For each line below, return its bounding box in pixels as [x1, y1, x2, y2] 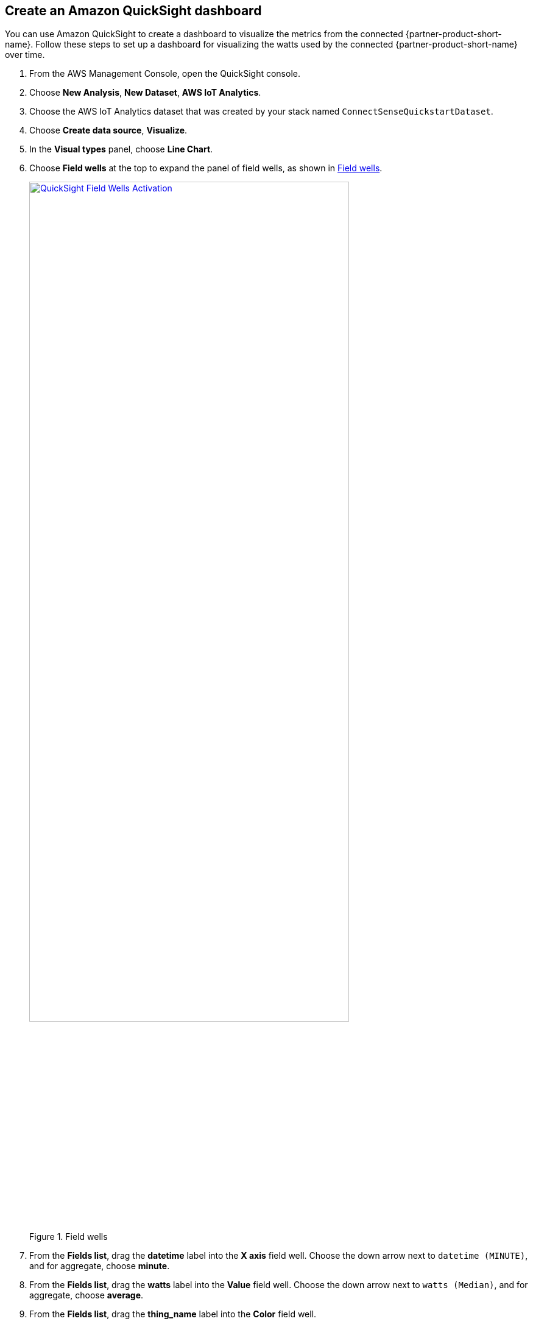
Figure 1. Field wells [29, 1231, 108, 1242]
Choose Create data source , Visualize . [29, 125, 188, 136]
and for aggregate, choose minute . [29, 1261, 170, 1272]
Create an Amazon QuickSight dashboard [5, 3, 262, 18]
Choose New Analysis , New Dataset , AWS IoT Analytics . [29, 87, 261, 98]
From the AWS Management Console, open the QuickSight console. [29, 68, 300, 79]
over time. [5, 49, 45, 60]
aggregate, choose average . [29, 1290, 144, 1301]
